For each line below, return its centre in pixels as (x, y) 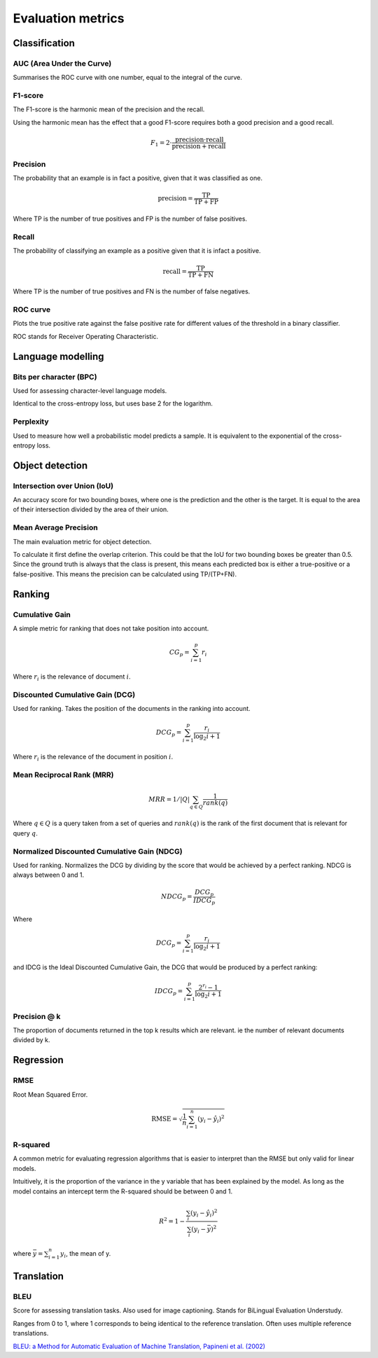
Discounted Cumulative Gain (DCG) (74, 695)
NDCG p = (177, 898)
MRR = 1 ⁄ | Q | (169, 799)
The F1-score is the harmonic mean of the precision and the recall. (109, 109)
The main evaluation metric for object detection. (82, 541)
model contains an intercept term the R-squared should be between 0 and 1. (123, 1191)
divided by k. (31, 1040)
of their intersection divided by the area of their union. (91, 510)
